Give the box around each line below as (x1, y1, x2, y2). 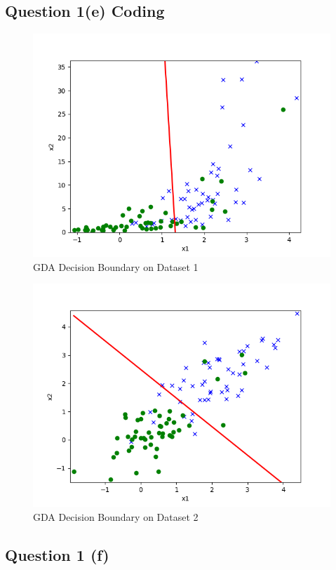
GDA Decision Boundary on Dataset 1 (33, 259, 199, 274)
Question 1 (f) (5, 543, 109, 565)
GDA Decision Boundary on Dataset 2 (33, 509, 199, 524)
